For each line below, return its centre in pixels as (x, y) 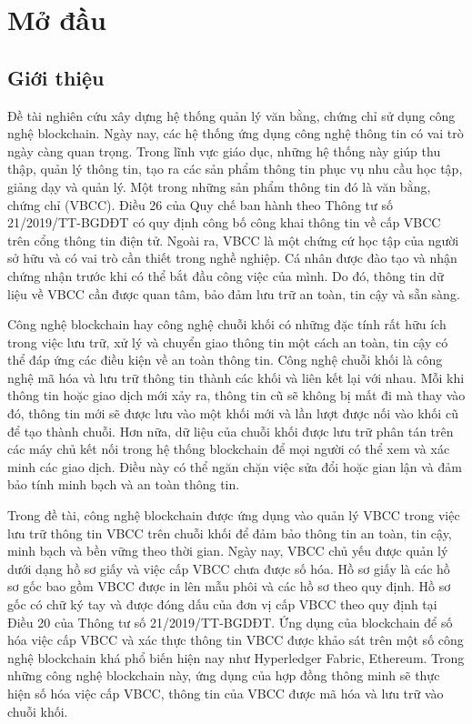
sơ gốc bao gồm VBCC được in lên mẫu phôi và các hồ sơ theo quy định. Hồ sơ (229, 586)
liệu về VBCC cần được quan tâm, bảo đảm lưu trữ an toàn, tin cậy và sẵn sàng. (234, 293)
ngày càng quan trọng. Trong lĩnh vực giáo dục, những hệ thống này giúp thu (224, 151)
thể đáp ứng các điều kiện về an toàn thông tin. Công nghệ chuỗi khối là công (225, 360)
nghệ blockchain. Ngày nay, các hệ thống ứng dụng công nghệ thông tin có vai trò (236, 133)
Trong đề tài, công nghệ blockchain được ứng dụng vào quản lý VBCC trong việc (234, 515)
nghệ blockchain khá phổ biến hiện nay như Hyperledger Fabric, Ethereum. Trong (236, 657)
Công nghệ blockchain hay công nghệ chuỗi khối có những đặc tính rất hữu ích (227, 324)
